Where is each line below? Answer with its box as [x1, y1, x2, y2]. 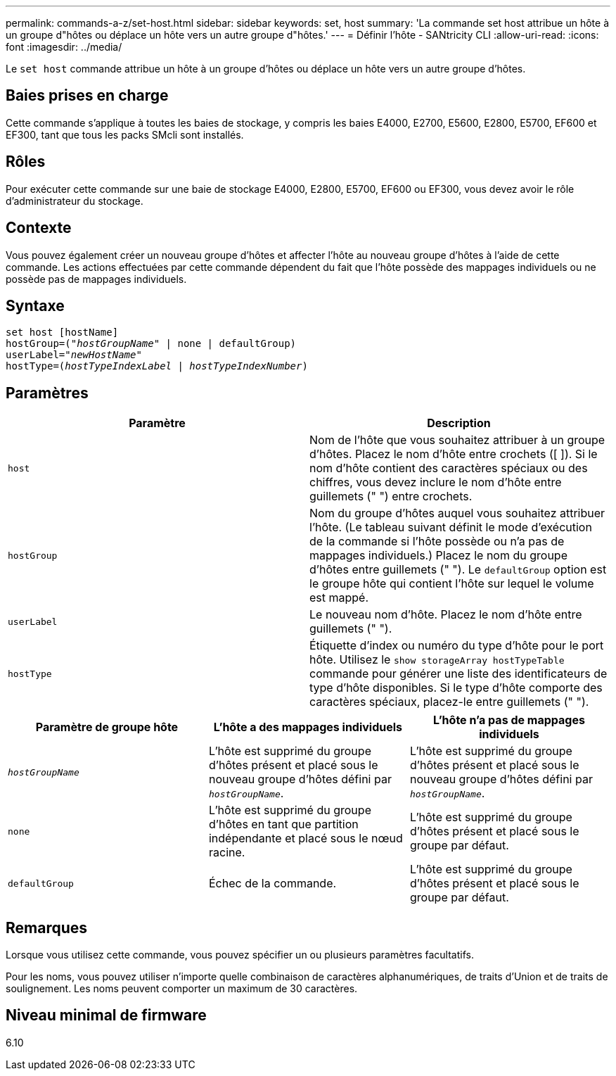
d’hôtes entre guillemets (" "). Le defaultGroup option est [309, 562, 607, 577]
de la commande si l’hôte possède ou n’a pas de [309, 534, 565, 549]
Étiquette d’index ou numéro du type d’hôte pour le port [309, 638, 604, 653]
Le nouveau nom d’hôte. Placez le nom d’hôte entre [309, 607, 582, 622]
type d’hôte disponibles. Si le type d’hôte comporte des [309, 681, 603, 695]
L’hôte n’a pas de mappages [433, 713, 585, 728]
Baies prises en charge [6, 87, 169, 105]
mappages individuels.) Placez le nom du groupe [309, 548, 567, 563]
